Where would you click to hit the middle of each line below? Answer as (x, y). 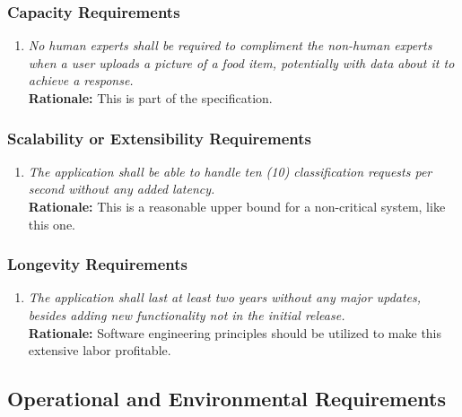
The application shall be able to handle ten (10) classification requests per (230, 171)
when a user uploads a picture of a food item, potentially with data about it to (241, 62)
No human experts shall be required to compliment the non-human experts (230, 45)
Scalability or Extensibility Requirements (159, 138)
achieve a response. (81, 80)
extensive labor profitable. (100, 350)
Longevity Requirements (98, 264)
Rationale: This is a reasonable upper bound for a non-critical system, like (237, 206)
